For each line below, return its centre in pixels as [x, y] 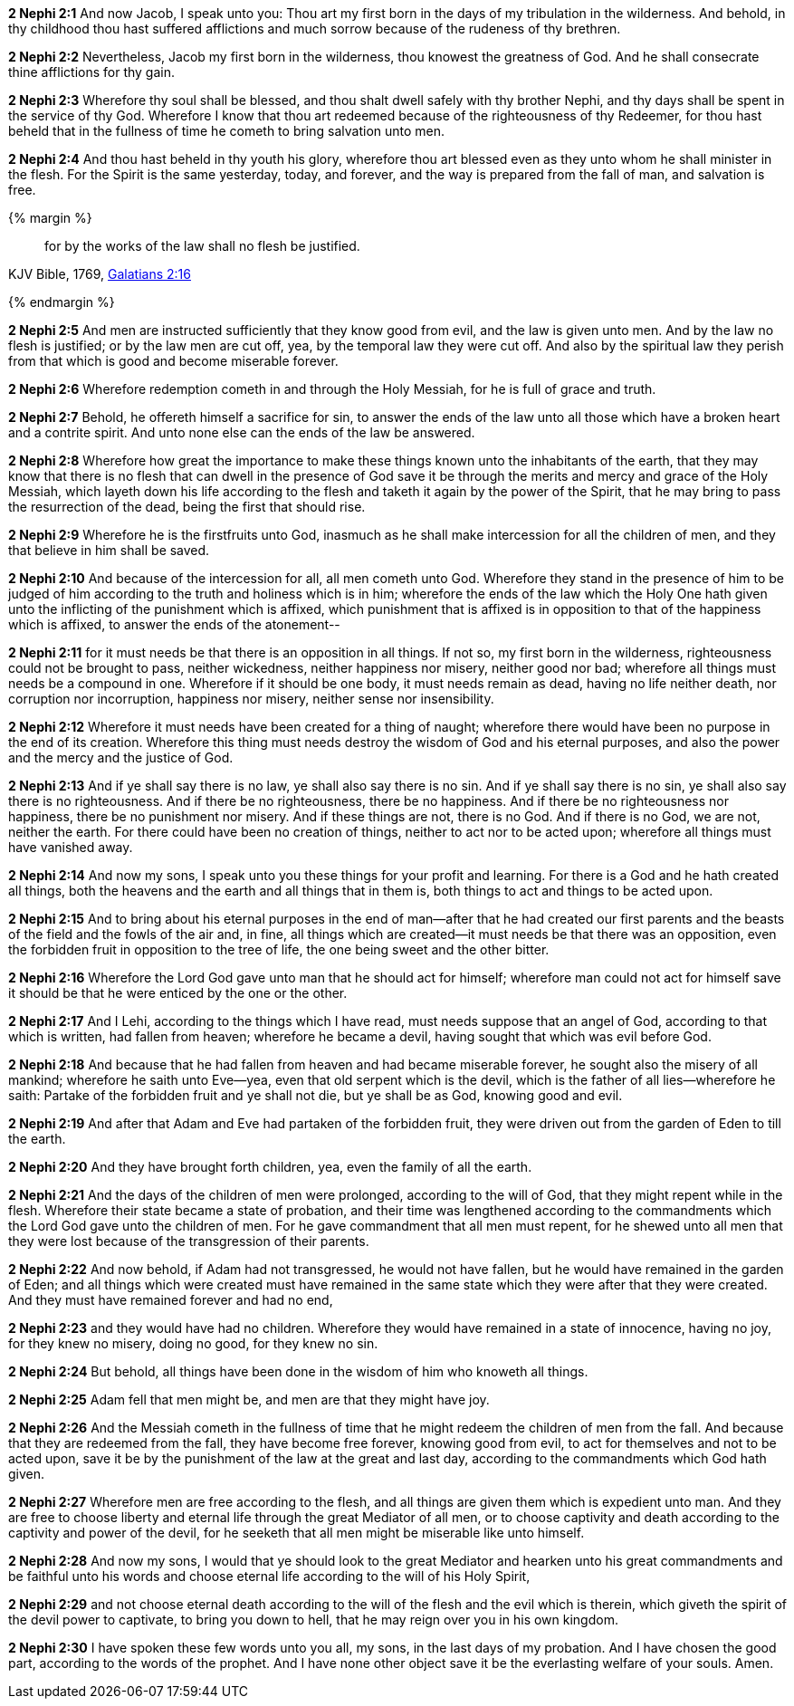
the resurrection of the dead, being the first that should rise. [187, 507]
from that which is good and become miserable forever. [173, 361]
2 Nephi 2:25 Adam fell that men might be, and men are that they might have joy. [249, 1399]
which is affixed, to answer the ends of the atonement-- [174, 624]
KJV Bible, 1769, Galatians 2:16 [100, 274]
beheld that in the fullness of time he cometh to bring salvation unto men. [227, 131]
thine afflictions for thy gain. [92, 72]
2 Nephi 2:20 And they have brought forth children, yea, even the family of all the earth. [270, 1167]
